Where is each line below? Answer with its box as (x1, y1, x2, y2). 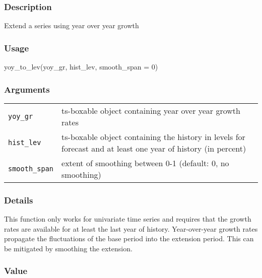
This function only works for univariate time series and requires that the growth (4, 214, 251, 224)
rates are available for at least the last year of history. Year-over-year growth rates (4, 223, 258, 234)
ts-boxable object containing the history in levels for (61, 130, 245, 143)
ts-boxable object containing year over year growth (61, 104, 240, 116)
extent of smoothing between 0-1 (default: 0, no (61, 157, 229, 169)
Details (4, 193, 33, 206)
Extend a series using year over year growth (4, 20, 139, 31)
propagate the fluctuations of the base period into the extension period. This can (4, 233, 254, 244)
